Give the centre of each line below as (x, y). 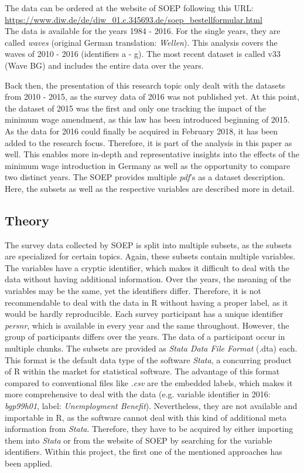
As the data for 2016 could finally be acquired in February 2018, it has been (141, 131)
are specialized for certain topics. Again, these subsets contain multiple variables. (150, 256)
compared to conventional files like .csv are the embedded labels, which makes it (149, 382)
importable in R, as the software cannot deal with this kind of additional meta (146, 417)
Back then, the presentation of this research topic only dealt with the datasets (145, 85)
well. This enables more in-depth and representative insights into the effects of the (152, 154)
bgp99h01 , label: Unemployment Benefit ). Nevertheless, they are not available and (151, 406)
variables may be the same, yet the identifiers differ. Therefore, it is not (133, 291)
